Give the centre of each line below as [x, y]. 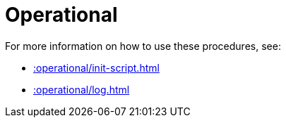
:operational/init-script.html [96, 67]
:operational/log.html [82, 89]
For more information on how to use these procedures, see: [143, 46]
